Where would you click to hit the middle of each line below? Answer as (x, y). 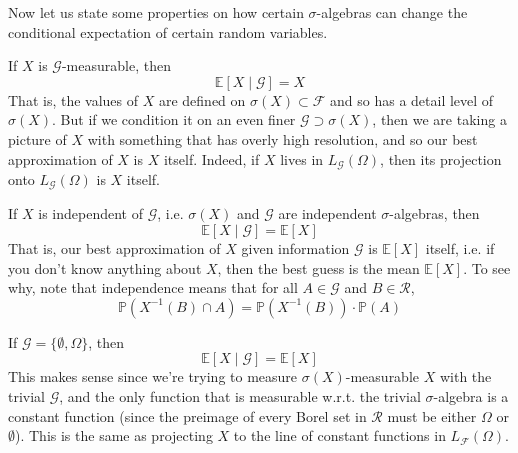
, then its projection (441, 158)
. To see (487, 267)
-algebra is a (471, 396)
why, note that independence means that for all (153, 287)
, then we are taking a (439, 119)
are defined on (202, 99)
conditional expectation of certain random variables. (168, 31)
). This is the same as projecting (114, 435)
